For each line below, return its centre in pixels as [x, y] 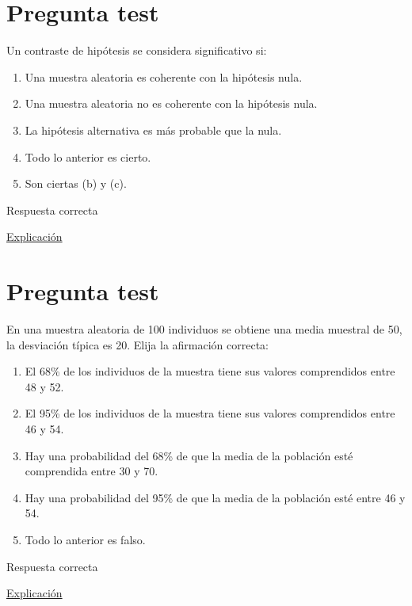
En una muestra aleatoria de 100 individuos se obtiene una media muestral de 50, [204, 329]
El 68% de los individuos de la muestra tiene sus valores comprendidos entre [210, 371]
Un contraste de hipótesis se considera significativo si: [137, 50]
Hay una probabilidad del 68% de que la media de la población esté [189, 455]
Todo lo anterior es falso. [85, 539]
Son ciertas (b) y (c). [76, 183]
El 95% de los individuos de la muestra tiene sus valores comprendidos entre [210, 413]
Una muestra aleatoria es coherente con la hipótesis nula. [164, 76]
